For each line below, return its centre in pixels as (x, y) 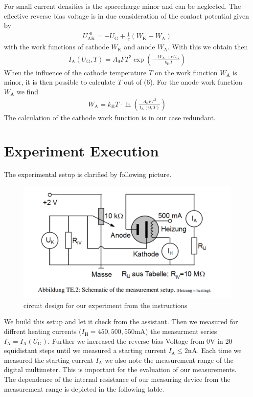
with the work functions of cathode (57, 47)
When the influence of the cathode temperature (75, 72)
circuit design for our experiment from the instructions (105, 305)
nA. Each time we (215, 350)
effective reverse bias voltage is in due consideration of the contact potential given (126, 15)
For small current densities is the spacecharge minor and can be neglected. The (123, 6)
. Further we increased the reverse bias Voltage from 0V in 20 (140, 341)
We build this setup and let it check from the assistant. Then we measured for (121, 321)
